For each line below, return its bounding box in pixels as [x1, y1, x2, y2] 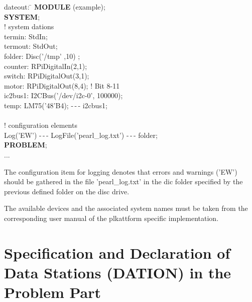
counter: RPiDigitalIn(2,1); [4, 60, 87, 71]
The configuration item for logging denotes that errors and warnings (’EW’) [4, 166, 237, 177]
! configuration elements [4, 120, 77, 130]
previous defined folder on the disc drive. [4, 186, 130, 196]
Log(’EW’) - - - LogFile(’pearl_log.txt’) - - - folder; [4, 129, 158, 140]
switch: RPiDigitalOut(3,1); [4, 70, 89, 81]
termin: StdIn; [4, 31, 48, 41]
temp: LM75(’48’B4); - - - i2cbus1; [4, 100, 107, 110]
